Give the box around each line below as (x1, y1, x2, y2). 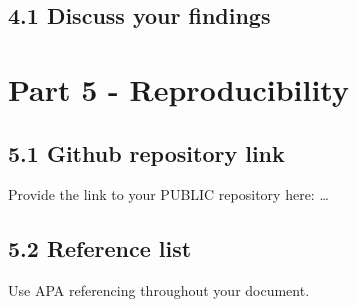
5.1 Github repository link (8, 137, 285, 168)
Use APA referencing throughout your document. (8, 280, 310, 301)
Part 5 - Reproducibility (8, 68, 349, 109)
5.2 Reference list (8, 233, 192, 264)
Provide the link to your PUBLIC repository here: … (8, 184, 329, 205)
